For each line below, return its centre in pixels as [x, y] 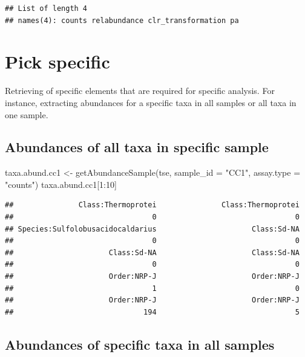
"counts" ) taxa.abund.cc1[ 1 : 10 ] [61, 184]
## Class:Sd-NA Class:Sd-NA [152, 252]
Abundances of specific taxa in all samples [140, 344]
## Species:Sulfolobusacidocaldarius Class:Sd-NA [152, 229]
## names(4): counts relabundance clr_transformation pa [122, 20]
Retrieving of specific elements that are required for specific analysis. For [140, 91]
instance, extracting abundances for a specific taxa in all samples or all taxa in [151, 102]
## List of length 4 [46, 8]
